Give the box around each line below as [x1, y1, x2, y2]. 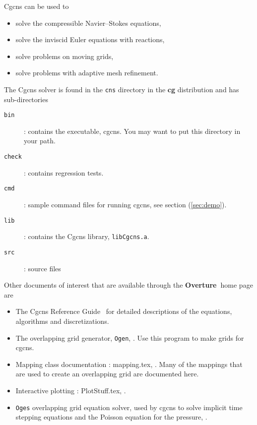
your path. [24, 135, 56, 146]
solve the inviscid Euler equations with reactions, [15, 34, 165, 45]
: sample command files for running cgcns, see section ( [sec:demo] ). [24, 199, 227, 209]
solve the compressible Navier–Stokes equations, [15, 17, 161, 28]
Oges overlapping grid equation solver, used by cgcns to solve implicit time [15, 402, 243, 412]
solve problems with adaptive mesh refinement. [15, 67, 158, 78]
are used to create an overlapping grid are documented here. [15, 368, 199, 379]
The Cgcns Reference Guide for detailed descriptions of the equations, [15, 306, 232, 316]
